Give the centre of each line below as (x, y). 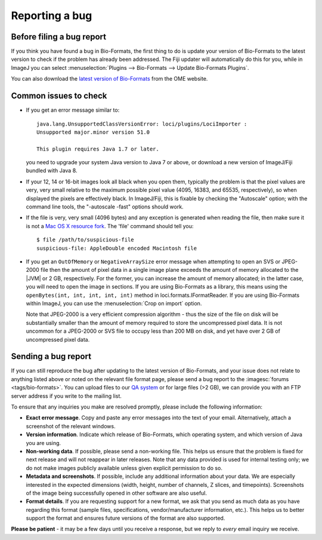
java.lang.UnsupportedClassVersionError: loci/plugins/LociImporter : (142, 124)
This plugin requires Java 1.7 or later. (98, 149)
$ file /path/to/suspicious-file (85, 240)
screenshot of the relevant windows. (71, 426)
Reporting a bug (52, 16)
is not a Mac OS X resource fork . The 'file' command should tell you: (110, 226)
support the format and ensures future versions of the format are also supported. (126, 518)
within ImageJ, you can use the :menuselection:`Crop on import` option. (114, 303)
